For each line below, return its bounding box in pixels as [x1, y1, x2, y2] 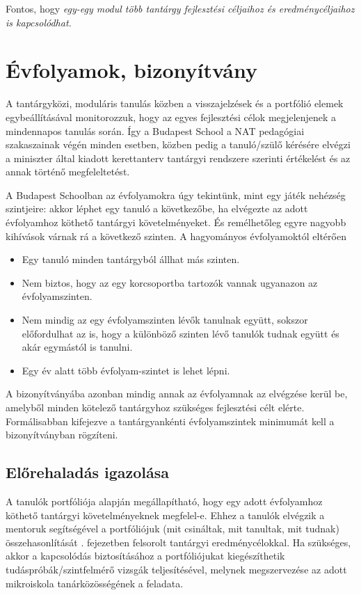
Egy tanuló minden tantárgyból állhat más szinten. [22, 252, 240, 267]
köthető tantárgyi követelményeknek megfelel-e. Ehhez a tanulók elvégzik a [6, 507, 325, 522]
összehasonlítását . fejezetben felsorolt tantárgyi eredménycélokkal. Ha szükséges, [6, 534, 351, 549]
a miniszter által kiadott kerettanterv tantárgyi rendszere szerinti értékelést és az [6, 150, 351, 165]
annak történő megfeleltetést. [6, 164, 130, 179]
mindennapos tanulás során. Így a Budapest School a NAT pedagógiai [6, 123, 305, 138]
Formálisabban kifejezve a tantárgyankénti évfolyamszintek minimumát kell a [6, 413, 335, 428]
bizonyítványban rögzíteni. [6, 427, 118, 442]
